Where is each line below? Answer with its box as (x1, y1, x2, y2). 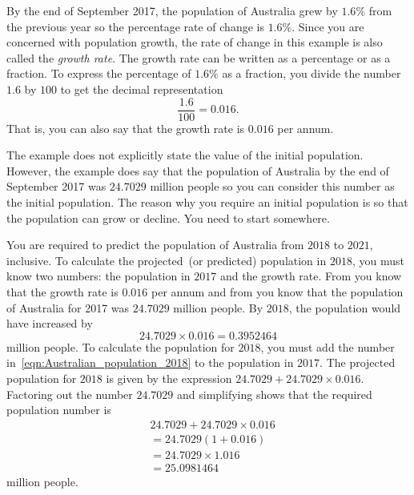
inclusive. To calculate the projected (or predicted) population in (6, 252, 327, 268)
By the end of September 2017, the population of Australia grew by (6, 2, 338, 18)
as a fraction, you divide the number (222, 65, 401, 82)
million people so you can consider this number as (150, 178, 395, 195)
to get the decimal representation (60, 80, 223, 97)
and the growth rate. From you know (219, 268, 402, 284)
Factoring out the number (6, 385, 133, 402)
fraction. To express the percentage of (6, 65, 191, 82)
